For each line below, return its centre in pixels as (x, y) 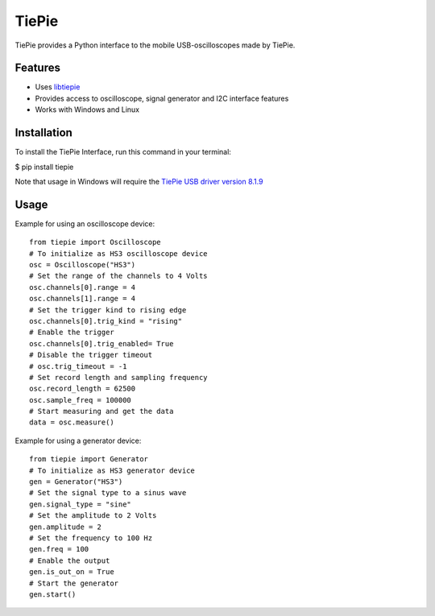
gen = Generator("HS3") (76, 482)
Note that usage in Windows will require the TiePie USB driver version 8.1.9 (139, 181)
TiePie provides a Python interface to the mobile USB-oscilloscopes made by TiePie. (155, 45)
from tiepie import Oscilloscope (95, 242)
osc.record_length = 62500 (83, 389)
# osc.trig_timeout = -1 (78, 366)
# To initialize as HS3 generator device (112, 470)
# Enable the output (70, 560)
